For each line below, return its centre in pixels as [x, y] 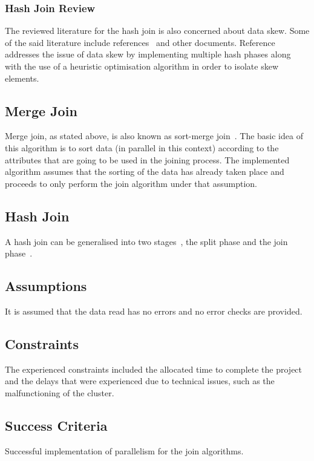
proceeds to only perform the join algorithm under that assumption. [131, 183]
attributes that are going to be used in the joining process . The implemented [147, 159]
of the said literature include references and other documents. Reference [140, 42]
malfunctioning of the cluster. [60, 392]
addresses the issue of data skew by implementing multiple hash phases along [148, 54]
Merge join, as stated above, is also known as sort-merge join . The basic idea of [154, 136]
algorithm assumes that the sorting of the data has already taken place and [145, 172]
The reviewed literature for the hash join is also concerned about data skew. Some [157, 31]
